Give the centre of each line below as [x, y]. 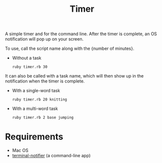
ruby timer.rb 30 [30, 67]
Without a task [27, 58]
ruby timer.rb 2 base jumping [43, 118]
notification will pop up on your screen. [44, 39]
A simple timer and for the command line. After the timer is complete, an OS [81, 34]
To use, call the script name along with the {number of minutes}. [70, 49]
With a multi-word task [35, 109]
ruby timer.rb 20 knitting [40, 100]
